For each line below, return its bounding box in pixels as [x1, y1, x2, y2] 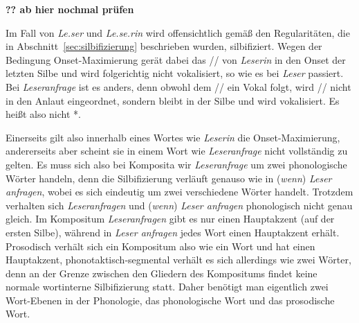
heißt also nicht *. [6, 107, 81, 121]
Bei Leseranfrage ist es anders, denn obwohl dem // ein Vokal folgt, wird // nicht [6, 79, 351, 94]
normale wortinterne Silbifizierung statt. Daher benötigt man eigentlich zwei [6, 279, 329, 294]
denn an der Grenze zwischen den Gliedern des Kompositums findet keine [6, 265, 317, 280]
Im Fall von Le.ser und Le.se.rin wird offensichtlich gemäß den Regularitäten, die [6, 25, 350, 40]
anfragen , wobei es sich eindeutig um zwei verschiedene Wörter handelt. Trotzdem [6, 184, 353, 199]
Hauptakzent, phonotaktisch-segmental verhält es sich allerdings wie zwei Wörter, [6, 252, 351, 267]
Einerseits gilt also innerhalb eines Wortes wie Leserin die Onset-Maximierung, [6, 130, 340, 144]
